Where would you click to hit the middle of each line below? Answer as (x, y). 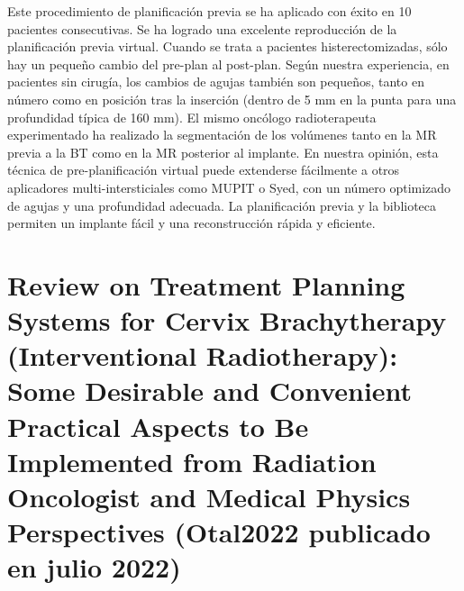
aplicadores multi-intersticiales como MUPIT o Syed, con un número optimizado (229, 187)
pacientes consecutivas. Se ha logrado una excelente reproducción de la (202, 28)
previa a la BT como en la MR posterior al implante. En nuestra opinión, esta (223, 152)
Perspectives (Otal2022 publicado (219, 532)
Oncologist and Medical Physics (209, 497)
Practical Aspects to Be (158, 426)
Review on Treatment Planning (206, 284)
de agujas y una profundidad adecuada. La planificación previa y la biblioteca (222, 205)
